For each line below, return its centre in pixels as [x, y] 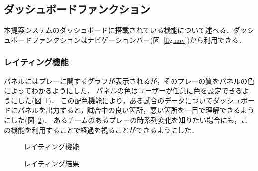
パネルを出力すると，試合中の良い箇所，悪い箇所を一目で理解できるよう [136, 110]
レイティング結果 [51, 163]
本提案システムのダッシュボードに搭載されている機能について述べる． [119, 30]
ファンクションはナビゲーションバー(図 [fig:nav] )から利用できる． [138, 40]
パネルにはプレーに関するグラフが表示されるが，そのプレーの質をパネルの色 [129, 81]
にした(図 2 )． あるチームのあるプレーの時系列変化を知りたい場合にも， [123, 119]
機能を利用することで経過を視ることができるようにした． [105, 129]
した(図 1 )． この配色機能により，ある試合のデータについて [115, 100]
